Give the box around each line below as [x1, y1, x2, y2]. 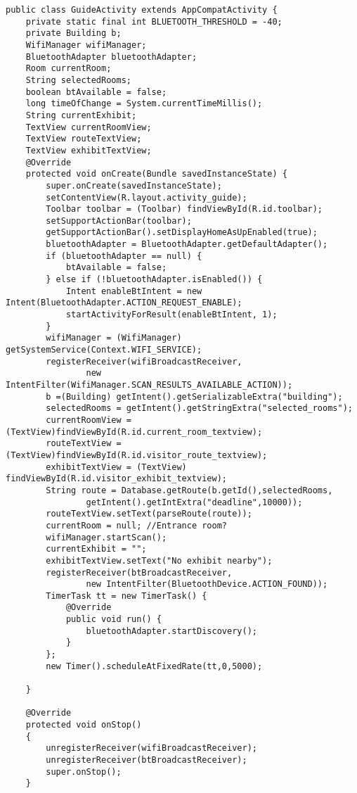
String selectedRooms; [25, 75, 131, 85]
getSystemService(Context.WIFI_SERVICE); [6, 345, 202, 355]
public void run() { [65, 614, 162, 625]
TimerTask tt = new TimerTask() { [46, 590, 207, 601]
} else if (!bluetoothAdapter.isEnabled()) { [46, 274, 263, 285]
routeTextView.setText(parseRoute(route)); [46, 509, 252, 519]
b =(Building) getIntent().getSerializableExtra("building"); [46, 391, 343, 402]
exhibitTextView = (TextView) [46, 462, 187, 472]
